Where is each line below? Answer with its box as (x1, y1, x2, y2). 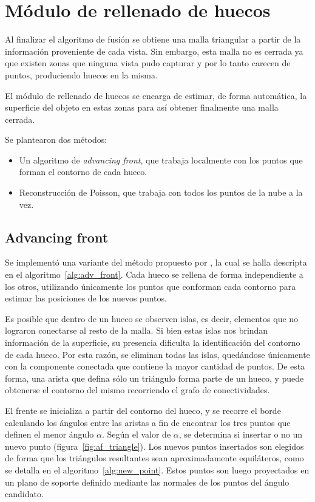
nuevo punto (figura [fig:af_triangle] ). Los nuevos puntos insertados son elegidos (5, 439, 304, 452)
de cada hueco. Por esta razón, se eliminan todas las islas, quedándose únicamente (5, 348, 310, 360)
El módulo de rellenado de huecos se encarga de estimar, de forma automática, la (5, 89, 307, 101)
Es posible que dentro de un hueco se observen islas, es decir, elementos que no (5, 312, 299, 325)
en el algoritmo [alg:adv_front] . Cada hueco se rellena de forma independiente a (5, 268, 303, 281)
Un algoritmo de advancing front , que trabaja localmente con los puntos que (19, 153, 303, 166)
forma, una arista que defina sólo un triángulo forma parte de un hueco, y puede (5, 371, 304, 384)
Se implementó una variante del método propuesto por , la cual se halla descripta (5, 256, 307, 269)
